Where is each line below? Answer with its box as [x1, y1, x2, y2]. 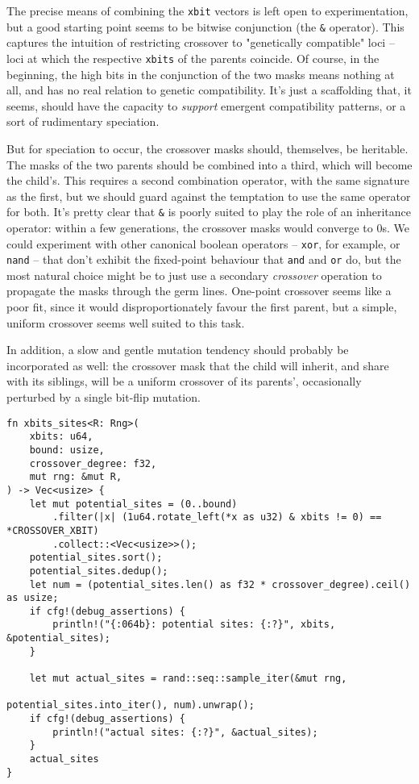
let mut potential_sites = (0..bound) [29, 498, 238, 510]
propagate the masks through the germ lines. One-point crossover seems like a [6, 282, 392, 299]
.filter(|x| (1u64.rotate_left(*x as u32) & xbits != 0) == [52, 511, 382, 523]
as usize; [6, 592, 59, 604]
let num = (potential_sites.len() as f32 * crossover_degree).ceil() [29, 578, 411, 590]
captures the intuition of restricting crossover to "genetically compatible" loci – [6, 34, 395, 51]
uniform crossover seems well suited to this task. [6, 314, 245, 331]
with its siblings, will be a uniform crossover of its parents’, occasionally [6, 373, 362, 390]
